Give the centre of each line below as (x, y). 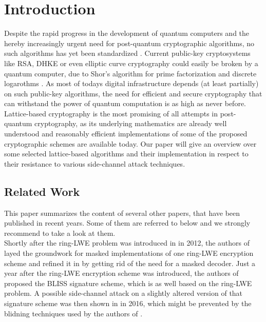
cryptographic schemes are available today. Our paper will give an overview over (130, 143)
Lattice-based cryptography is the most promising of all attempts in (111, 113)
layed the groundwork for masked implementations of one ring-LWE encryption (129, 253)
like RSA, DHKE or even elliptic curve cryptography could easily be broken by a (131, 63)
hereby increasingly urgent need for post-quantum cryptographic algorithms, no (129, 43)
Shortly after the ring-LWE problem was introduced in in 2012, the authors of (127, 243)
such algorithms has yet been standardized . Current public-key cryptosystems (127, 53)
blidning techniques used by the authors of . (73, 313)
